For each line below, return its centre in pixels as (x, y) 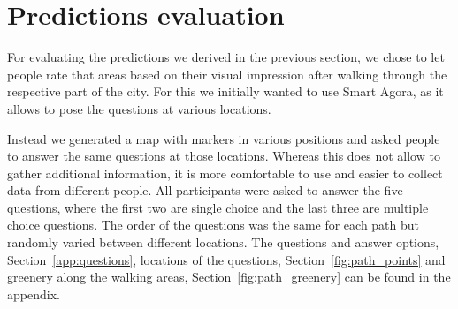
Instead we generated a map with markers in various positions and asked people (224, 138)
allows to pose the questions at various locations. (139, 108)
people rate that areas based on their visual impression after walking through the (227, 74)
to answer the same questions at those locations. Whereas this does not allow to (224, 156)
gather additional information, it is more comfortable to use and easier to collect (225, 173)
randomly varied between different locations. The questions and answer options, (223, 242)
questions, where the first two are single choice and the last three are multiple (218, 207)
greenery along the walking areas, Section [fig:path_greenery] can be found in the (229, 277)
